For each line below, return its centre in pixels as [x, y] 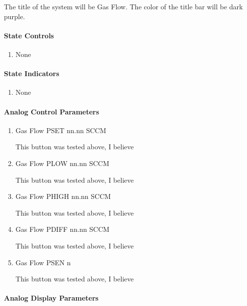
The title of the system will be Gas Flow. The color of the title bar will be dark [123, 6]
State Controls [29, 35]
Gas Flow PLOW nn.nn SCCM [62, 163]
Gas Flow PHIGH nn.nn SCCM [63, 196]
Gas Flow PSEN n [43, 262]
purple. [14, 16]
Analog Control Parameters [52, 111]
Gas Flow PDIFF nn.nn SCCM [62, 229]
